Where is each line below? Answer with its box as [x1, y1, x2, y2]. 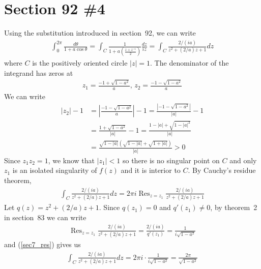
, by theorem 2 [210, 202, 257, 213]
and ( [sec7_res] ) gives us [4, 239, 81, 250]
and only [229, 155, 257, 165]
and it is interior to [121, 165, 181, 175]
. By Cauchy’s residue [188, 165, 256, 175]
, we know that [48, 155, 95, 165]
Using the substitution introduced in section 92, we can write [4, 27, 196, 38]
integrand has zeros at [4, 67, 73, 78]
